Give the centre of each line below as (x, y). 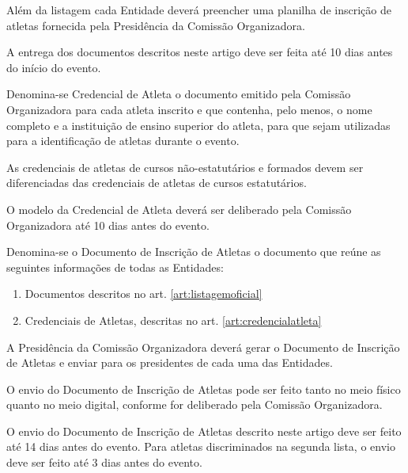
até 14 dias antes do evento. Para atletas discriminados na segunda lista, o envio (201, 446)
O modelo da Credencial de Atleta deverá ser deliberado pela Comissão (179, 209)
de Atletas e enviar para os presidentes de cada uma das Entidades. (170, 362)
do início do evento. (54, 67)
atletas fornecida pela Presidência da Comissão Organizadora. (156, 25)
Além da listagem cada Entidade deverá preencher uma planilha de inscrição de (199, 10)
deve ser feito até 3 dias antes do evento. (104, 462)
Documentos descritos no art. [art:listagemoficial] (144, 294)
